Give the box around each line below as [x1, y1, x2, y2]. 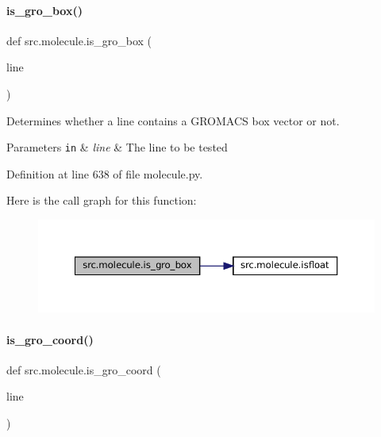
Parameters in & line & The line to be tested [6, 139, 228, 155]
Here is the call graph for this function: [6, 192, 197, 209]
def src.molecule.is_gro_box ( [6, 32, 152, 48]
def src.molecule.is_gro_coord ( [6, 361, 161, 378]
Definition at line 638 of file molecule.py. [6, 165, 203, 182]
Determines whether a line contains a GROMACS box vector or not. [6, 112, 340, 128]
